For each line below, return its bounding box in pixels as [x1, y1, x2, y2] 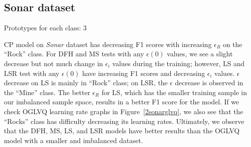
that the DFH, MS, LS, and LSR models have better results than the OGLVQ [4, 125, 240, 136]
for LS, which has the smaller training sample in [101, 87, 247, 97]
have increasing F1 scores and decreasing [82, 68, 205, 78]
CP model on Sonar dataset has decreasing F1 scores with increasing [4, 39, 212, 49]
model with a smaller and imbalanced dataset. [4, 135, 143, 145]
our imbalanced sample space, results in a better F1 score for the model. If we [4, 97, 239, 107]
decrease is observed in [175, 77, 244, 88]
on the [223, 39, 243, 49]
